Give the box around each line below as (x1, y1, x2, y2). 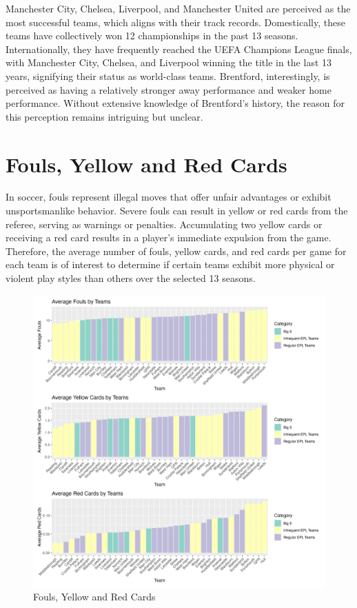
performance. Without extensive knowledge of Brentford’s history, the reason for (6, 96, 345, 110)
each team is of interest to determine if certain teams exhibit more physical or (6, 257, 335, 272)
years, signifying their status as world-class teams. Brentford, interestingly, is (6, 68, 330, 83)
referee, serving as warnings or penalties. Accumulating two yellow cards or (6, 216, 323, 231)
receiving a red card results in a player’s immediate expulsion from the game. (6, 230, 331, 245)
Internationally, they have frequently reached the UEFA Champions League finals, (6, 41, 352, 56)
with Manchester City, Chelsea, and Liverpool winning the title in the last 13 (6, 55, 332, 70)
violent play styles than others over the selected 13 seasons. (6, 271, 256, 285)
